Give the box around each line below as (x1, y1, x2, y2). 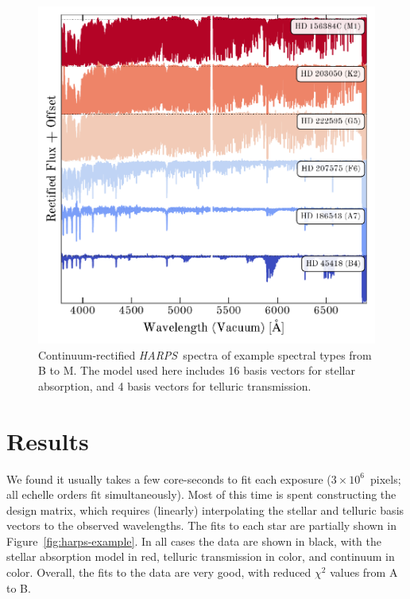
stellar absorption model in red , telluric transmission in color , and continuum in (6, 548, 395, 565)
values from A (330, 564, 398, 581)
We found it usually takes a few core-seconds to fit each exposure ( (6, 470, 331, 487)
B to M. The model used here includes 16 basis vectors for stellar (38, 362, 355, 379)
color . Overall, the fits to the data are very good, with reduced (6, 564, 311, 581)
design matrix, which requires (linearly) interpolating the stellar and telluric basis (6, 501, 404, 518)
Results (6, 424, 89, 457)
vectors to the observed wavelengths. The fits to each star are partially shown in (6, 517, 396, 534)
